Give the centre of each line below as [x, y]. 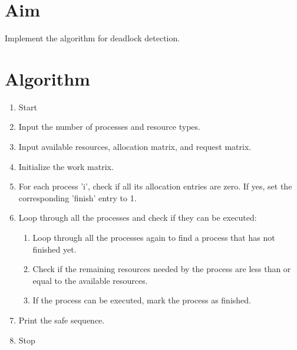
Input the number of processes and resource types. [109, 127]
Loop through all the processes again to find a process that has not [154, 237]
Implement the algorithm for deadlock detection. [93, 38]
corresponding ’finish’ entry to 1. [77, 197]
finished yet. [55, 249]
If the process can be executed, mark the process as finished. [142, 300]
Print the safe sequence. [62, 320]
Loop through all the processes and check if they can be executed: [138, 217]
